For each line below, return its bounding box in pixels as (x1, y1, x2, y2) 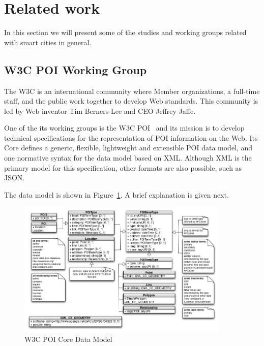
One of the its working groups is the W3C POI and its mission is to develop (4, 122, 245, 133)
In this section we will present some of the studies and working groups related (4, 27, 247, 38)
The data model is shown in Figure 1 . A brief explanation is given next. (4, 189, 229, 200)
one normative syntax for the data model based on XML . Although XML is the (4, 152, 252, 163)
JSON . (4, 172, 25, 183)
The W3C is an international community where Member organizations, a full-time (4, 85, 260, 96)
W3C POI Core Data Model (24, 334, 112, 344)
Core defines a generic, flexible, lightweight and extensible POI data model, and (4, 142, 253, 153)
